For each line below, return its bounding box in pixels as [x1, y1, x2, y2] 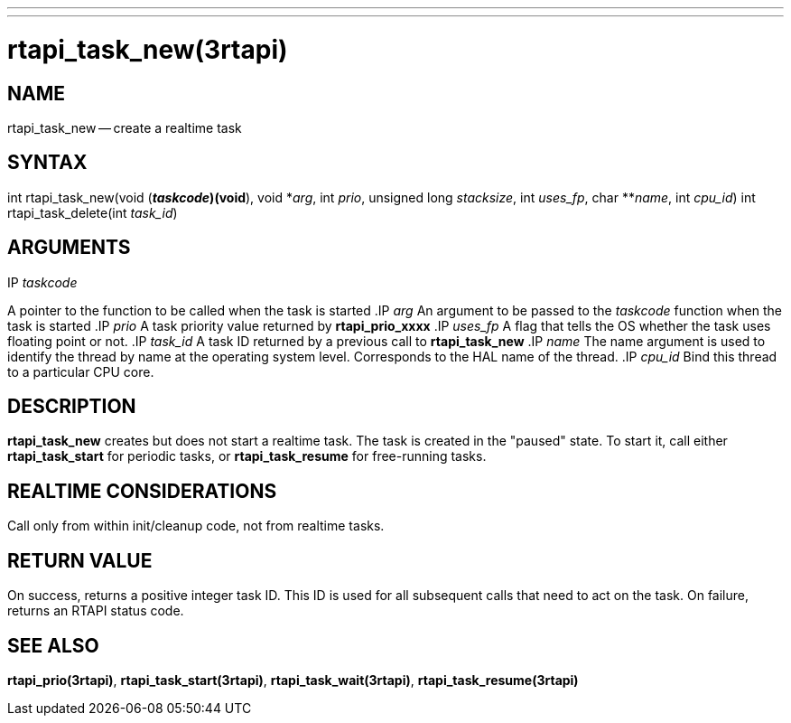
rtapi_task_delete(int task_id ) [7, 204, 178, 221]
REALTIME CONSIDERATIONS [7, 479, 277, 502]
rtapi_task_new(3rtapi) [7, 33, 288, 65]
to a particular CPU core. [7, 363, 154, 380]
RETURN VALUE [7, 549, 153, 572]
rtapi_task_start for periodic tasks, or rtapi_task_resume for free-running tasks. [7, 448, 487, 465]
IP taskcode [7, 274, 78, 290]
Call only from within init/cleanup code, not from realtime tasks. [7, 518, 385, 534]
